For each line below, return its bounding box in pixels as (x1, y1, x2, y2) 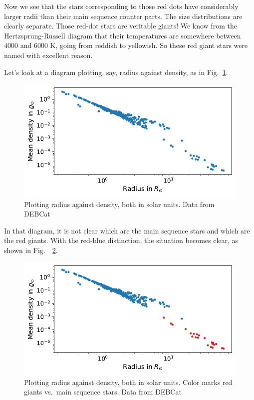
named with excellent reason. (4, 49, 93, 60)
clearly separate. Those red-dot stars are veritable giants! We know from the (4, 20, 237, 31)
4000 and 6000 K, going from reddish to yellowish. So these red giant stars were (4, 40, 248, 50)
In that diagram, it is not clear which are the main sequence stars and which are (4, 225, 250, 235)
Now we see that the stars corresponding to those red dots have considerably (4, 1, 239, 11)
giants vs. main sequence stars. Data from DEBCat (24, 386, 182, 397)
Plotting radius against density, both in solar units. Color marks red (24, 376, 233, 387)
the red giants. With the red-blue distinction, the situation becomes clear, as (4, 235, 239, 245)
